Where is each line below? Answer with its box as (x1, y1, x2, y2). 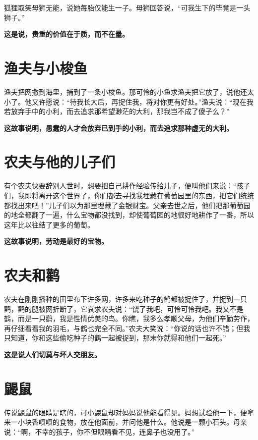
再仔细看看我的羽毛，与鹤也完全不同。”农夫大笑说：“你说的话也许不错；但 (4, 323, 244, 333)
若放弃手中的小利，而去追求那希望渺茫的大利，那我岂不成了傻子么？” (4, 106, 230, 116)
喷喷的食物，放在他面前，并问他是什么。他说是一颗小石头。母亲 (38, 417, 247, 427)
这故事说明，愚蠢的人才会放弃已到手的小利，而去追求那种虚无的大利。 (4, 122, 233, 133)
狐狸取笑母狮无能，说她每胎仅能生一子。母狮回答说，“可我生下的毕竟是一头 (4, 2, 251, 12)
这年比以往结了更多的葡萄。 (4, 219, 94, 229)
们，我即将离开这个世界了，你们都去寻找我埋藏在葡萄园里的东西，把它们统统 (4, 190, 254, 200)
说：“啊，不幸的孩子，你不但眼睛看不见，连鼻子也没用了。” (4, 426, 195, 437)
